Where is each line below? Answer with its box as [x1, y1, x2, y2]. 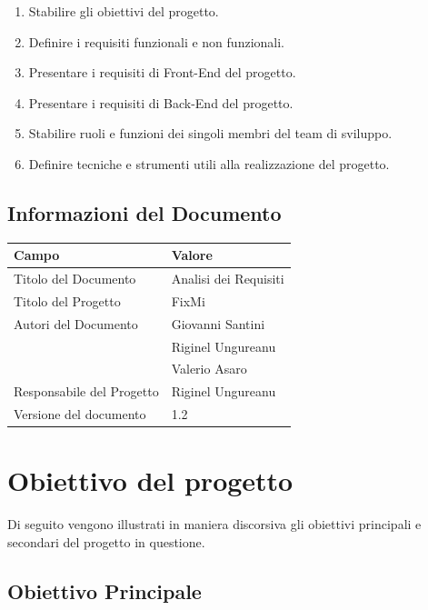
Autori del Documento [14, 314, 138, 333]
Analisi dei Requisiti [171, 269, 284, 288]
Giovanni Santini [171, 314, 265, 333]
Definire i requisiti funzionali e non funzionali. [28, 32, 284, 51]
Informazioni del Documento [7, 198, 282, 226]
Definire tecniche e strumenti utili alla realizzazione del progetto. [28, 154, 390, 173]
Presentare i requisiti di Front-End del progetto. [28, 63, 296, 82]
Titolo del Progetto [14, 291, 121, 310]
